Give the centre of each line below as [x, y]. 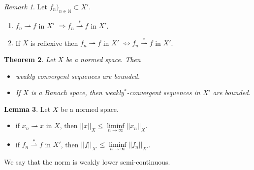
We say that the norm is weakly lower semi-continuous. [87, 162]
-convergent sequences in [163, 92]
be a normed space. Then [103, 59]
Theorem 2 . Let [30, 59]
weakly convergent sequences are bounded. [78, 76]
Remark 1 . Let [26, 6]
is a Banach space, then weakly [78, 92]
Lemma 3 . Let [27, 109]
